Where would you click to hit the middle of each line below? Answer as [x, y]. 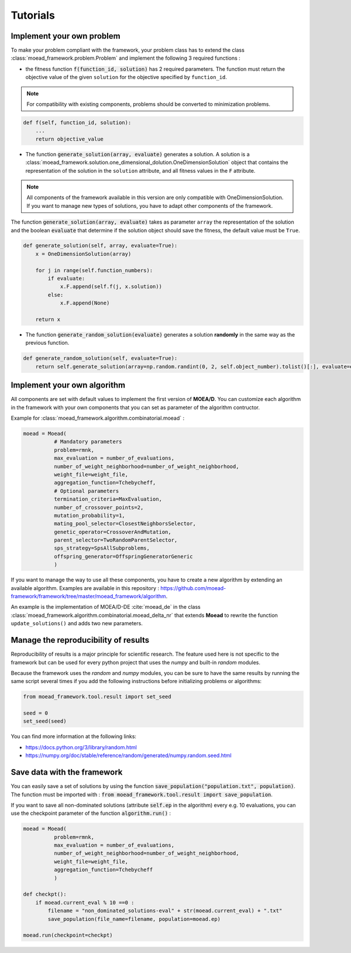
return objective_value [69, 139]
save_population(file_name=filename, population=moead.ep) [134, 919]
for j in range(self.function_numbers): [94, 270]
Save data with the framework [67, 772]
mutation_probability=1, [89, 515]
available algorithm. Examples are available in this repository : [85, 588]
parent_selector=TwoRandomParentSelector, [116, 540]
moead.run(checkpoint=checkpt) [68, 935]
